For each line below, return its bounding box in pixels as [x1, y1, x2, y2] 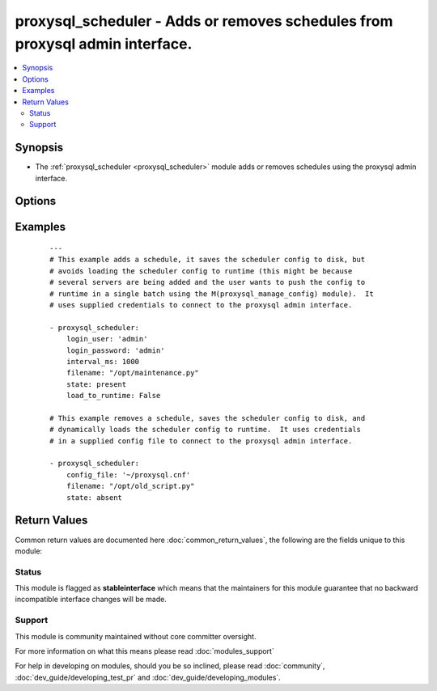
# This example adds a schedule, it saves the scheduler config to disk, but [49, 255, 366, 265]
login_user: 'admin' [66, 334, 148, 344]
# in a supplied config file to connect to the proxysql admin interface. [49, 436, 353, 445]
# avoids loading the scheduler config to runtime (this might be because [49, 266, 353, 275]
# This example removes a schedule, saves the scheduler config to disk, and [49, 413, 366, 422]
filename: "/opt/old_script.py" [66, 481, 195, 491]
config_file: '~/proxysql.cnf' [66, 470, 191, 479]
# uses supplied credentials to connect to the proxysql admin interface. [49, 300, 353, 309]
